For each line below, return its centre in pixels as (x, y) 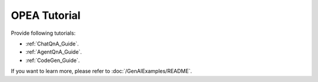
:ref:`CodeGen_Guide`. (53, 60)
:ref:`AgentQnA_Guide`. (54, 52)
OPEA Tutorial (46, 15)
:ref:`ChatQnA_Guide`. (52, 44)
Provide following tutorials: (43, 33)
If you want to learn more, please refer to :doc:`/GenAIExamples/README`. (102, 71)
